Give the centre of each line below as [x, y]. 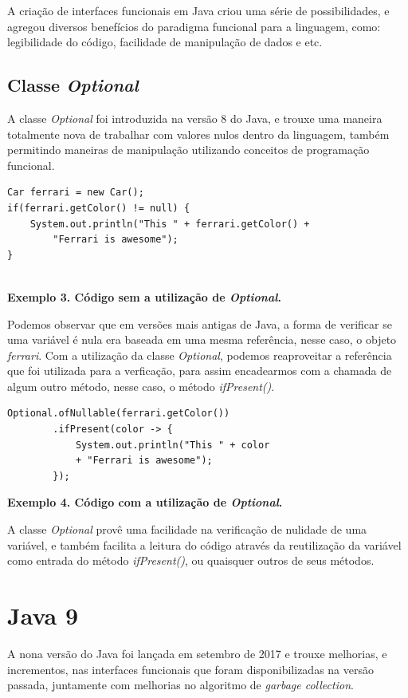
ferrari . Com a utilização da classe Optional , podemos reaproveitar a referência [200, 355]
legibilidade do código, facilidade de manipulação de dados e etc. [165, 42]
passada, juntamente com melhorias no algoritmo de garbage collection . [180, 685]
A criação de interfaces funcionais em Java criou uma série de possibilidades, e [198, 10]
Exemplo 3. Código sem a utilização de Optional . [144, 296]
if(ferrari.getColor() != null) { [99, 208]
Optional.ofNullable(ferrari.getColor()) [119, 414]
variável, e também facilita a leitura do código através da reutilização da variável [204, 544]
